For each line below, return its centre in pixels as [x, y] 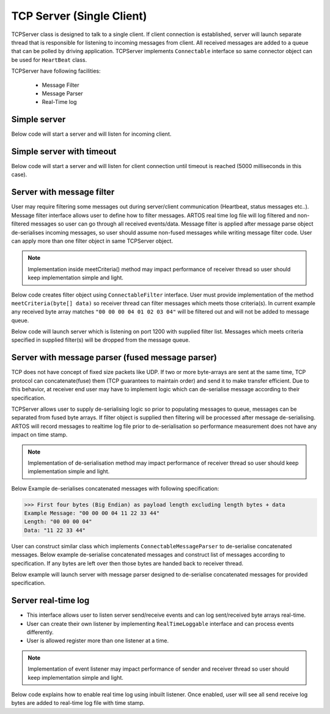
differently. [40, 632]
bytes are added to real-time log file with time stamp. [78, 703]
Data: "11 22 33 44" [55, 530]
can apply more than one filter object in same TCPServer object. [92, 241]
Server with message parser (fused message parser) [114, 358]
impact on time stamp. [39, 435]
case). [19, 175]
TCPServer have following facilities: [56, 71]
